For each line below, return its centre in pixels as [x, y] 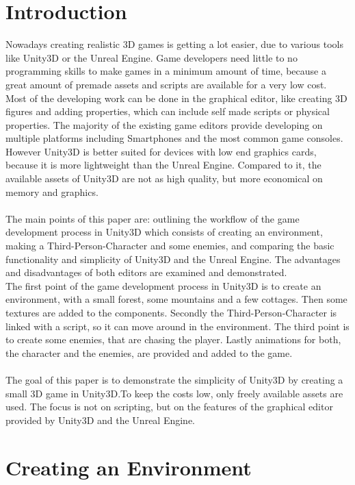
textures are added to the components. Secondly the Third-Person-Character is [171, 312]
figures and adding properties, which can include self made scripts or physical [168, 111]
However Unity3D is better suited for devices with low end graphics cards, [161, 151]
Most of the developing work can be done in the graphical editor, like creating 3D [176, 98]
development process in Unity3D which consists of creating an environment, [164, 232]
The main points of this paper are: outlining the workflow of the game [153, 218]
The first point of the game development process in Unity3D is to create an [163, 285]
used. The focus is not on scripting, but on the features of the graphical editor [169, 407]
